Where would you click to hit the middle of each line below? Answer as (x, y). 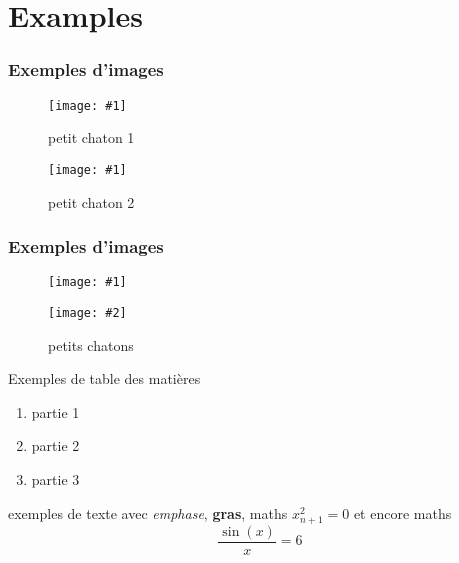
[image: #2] (87, 312)
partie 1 (55, 411)
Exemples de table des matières (104, 378)
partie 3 (55, 479)
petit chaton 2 (91, 201)
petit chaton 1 (91, 137)
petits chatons (91, 344)
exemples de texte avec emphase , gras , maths (148, 512)
